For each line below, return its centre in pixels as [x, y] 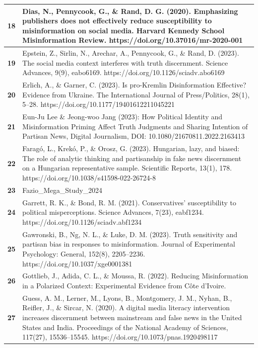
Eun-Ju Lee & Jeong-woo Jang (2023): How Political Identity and [122, 117]
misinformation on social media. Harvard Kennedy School [124, 30]
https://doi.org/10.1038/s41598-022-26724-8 [89, 177]
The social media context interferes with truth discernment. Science [125, 62]
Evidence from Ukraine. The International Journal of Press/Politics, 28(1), [136, 94]
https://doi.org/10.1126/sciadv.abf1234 [82, 221]
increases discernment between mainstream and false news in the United [132, 317]
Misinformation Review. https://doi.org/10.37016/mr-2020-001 [133, 40]
